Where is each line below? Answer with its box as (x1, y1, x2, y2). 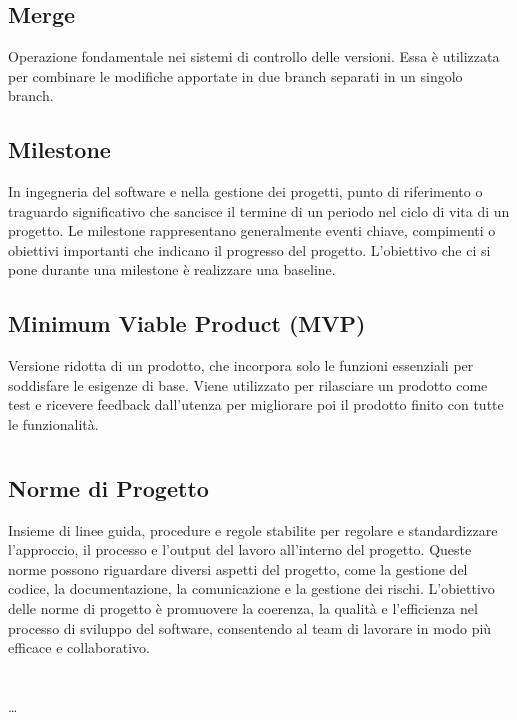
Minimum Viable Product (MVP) (8, 308, 366, 339)
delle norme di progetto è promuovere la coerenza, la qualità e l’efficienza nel (8, 597, 478, 618)
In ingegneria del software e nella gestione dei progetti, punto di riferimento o (8, 180, 483, 201)
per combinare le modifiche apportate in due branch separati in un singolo (8, 65, 463, 86)
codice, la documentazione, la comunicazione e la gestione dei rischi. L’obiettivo (8, 578, 495, 599)
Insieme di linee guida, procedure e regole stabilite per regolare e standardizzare (8, 519, 498, 540)
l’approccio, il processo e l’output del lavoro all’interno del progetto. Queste (8, 539, 472, 560)
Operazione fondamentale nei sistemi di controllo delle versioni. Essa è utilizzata (8, 46, 500, 66)
